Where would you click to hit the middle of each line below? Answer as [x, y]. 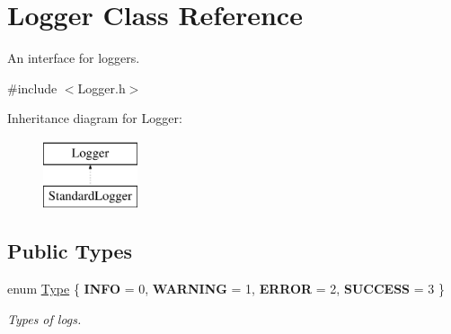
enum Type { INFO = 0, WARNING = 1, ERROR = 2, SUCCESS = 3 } [226, 289]
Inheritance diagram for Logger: [95, 118]
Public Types [70, 251]
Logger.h [102, 88]
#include [32, 88]
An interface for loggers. [74, 58]
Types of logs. [44, 318]
